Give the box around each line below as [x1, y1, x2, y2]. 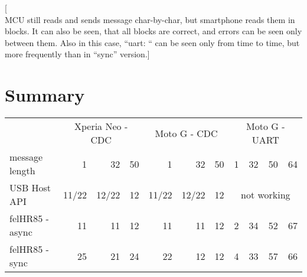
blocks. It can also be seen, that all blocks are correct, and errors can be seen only [5, 25, 302, 37]
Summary [5, 83, 85, 107]
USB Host [9, 181, 51, 195]
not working [241, 187, 290, 201]
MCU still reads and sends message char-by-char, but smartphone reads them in [5, 13, 295, 25]
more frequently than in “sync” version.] [5, 48, 150, 60]
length [9, 164, 35, 178]
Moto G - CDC [155, 126, 218, 140]
